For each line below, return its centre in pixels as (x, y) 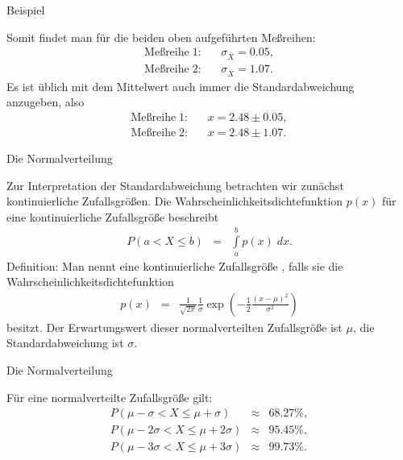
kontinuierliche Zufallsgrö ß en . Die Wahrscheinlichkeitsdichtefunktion (175, 201)
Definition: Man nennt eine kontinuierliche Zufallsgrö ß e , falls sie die (175, 265)
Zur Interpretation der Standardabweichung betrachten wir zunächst (175, 185)
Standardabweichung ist (65, 343)
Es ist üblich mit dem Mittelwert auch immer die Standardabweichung (181, 86)
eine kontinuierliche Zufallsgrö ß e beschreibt (113, 216)
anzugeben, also (46, 102)
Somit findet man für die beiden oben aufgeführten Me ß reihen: (161, 37)
